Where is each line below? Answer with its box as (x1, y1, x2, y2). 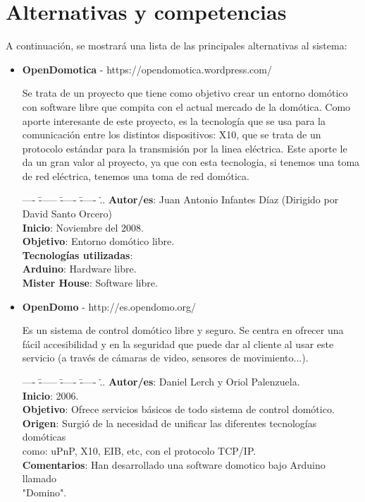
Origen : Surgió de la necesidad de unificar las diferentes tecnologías (22, 415, 317, 430)
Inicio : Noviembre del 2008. (22, 220, 144, 234)
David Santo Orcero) (22, 206, 112, 221)
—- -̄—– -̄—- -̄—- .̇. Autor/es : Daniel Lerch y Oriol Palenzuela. (22, 374, 300, 388)
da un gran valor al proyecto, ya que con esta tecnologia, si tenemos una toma (22, 155, 360, 169)
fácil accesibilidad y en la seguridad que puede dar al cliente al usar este (22, 336, 334, 351)
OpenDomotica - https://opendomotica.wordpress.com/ (22, 61, 272, 76)
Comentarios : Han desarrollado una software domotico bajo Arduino (22, 457, 326, 472)
